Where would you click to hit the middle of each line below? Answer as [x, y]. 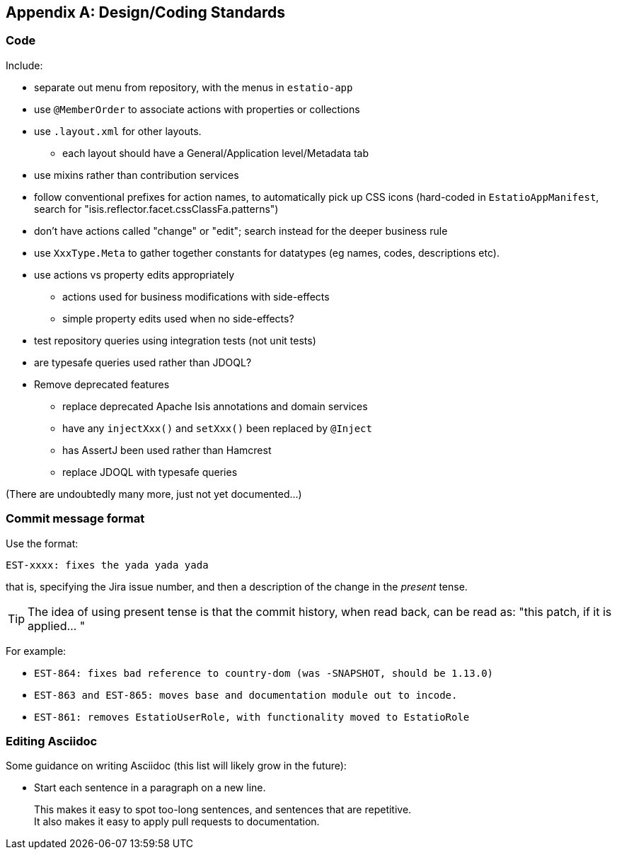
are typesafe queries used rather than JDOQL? [143, 362]
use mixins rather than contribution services [137, 175]
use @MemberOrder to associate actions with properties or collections [197, 109]
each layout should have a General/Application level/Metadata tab [216, 153]
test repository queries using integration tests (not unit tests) [175, 340]
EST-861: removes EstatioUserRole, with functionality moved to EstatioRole [252, 717]
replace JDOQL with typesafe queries [150, 472]
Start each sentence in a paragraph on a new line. [150, 788]
